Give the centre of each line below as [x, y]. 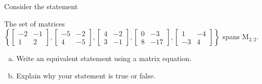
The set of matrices [34, 23]
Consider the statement [41, 6]
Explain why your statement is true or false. [86, 75]
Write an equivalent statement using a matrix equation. [104, 58]
